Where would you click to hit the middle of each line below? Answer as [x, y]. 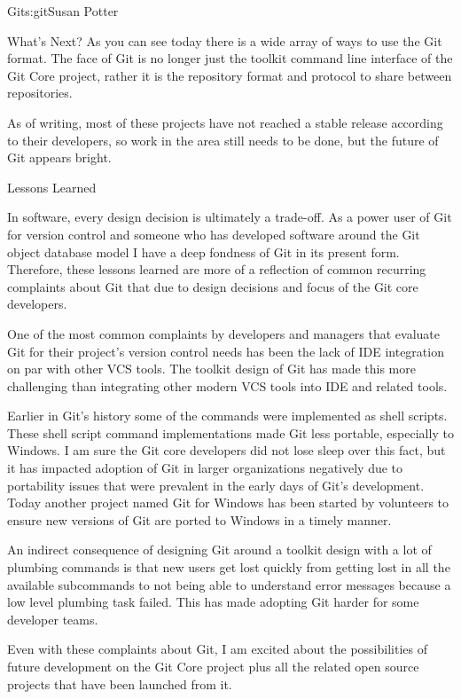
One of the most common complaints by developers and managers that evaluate [224, 333]
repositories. [40, 93]
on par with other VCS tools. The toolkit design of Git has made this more [211, 369]
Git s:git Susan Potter [63, 11]
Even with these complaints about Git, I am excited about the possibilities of [217, 649]
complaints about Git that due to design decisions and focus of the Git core [213, 286]
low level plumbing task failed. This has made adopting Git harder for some [213, 602]
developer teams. [53, 619]
